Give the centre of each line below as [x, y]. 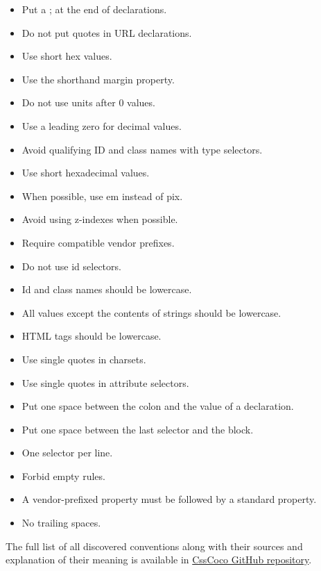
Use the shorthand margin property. [98, 79]
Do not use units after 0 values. [88, 102]
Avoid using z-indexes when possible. [100, 219]
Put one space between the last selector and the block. [138, 429]
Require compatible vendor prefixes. [98, 242]
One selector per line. [67, 453]
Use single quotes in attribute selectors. [105, 382]
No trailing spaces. [61, 523]
